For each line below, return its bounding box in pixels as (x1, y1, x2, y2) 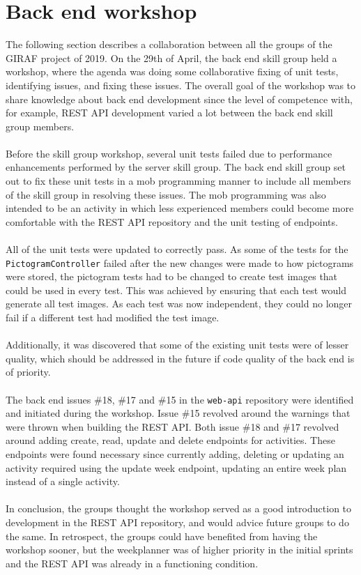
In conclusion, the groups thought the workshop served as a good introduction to (6, 501, 352, 516)
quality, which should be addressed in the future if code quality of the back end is (6, 351, 355, 365)
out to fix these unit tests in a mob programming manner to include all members (6, 174, 351, 188)
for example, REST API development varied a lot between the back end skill (6, 105, 333, 120)
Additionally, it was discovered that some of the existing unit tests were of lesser (6, 337, 349, 352)
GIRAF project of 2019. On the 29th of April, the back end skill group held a (6, 50, 337, 65)
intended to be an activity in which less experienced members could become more (6, 201, 354, 215)
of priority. (6, 365, 51, 379)
